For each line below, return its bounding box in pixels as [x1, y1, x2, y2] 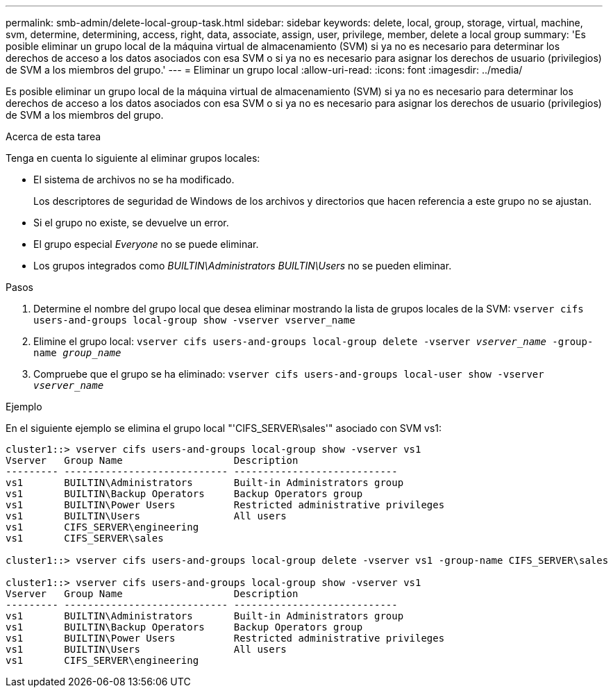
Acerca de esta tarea [6, 131, 101, 142]
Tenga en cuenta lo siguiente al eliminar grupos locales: [6, 152, 260, 164]
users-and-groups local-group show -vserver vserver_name [33, 315, 355, 326]
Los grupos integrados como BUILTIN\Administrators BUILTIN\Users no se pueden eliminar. [33, 260, 452, 272]
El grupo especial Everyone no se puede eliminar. [33, 238, 259, 250]
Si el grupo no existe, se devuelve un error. [33, 217, 229, 228]
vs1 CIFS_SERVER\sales [6, 533, 164, 544]
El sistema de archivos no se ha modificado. [33, 174, 235, 185]
